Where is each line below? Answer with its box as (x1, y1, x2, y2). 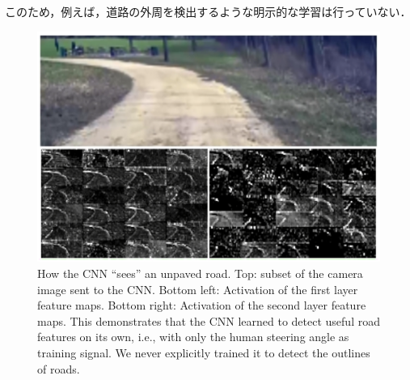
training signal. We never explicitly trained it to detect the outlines (37, 344, 370, 361)
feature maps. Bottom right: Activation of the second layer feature (37, 297, 366, 314)
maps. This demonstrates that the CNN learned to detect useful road (37, 312, 380, 329)
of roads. (37, 360, 80, 377)
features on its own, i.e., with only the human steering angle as (37, 328, 349, 345)
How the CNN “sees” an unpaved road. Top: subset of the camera (37, 265, 363, 282)
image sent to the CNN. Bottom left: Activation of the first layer (37, 280, 358, 297)
